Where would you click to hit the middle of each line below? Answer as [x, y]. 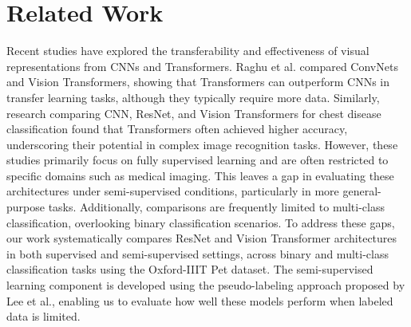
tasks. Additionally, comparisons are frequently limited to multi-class [216, 207]
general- [362, 191]
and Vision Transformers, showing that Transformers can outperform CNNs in [198, 82]
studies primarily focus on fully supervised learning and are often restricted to [198, 160]
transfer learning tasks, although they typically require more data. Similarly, [193, 97]
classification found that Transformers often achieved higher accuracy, [177, 129]
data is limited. [43, 316]
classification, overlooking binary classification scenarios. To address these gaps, [201, 222]
